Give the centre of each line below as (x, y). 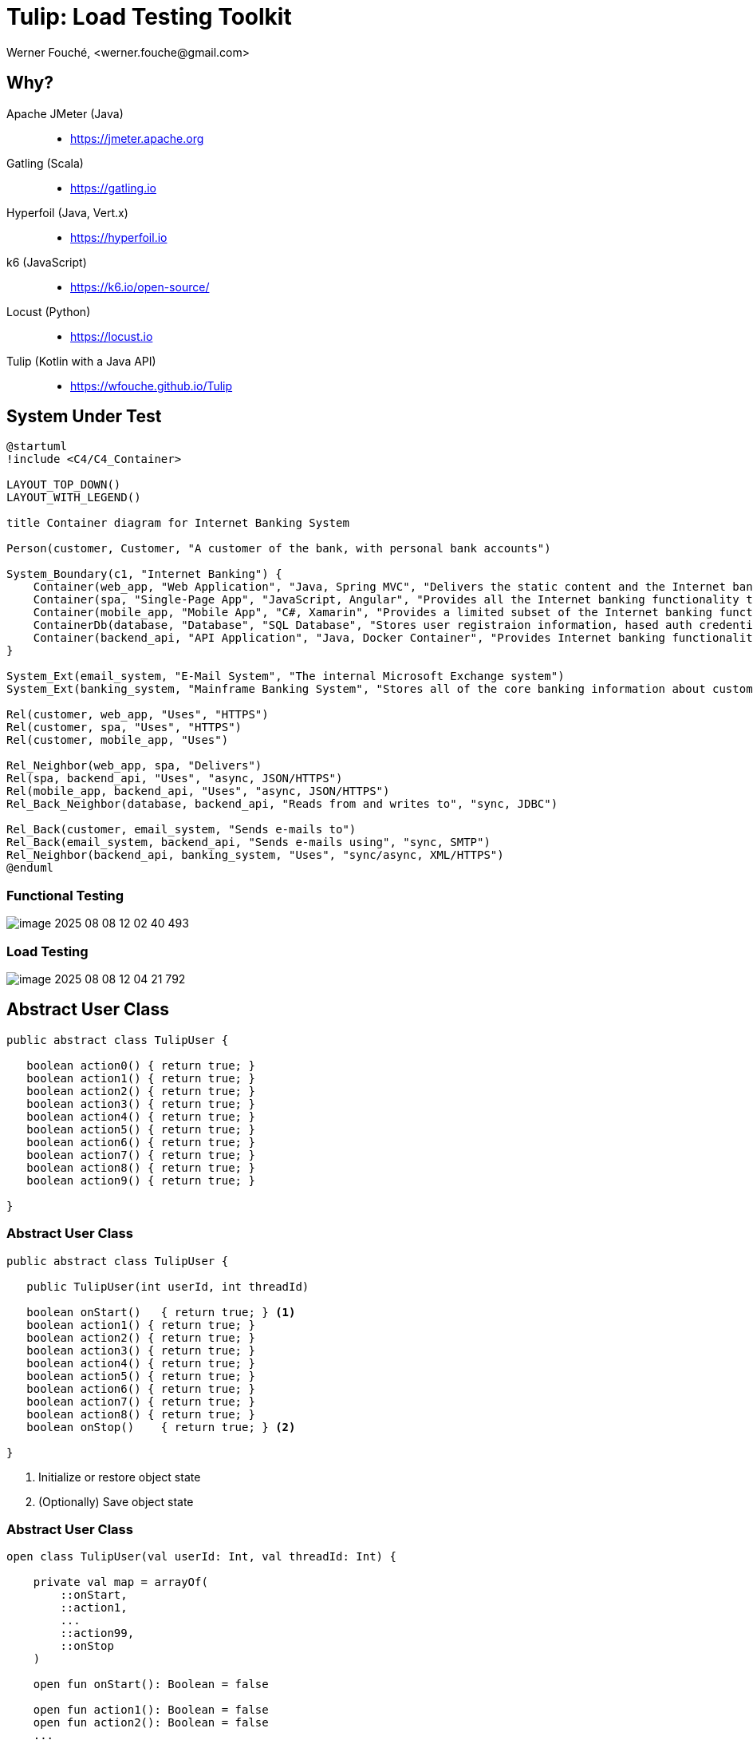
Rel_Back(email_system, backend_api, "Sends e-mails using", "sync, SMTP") (248, 842)
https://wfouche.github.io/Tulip (152, 386)
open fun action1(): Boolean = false (151, 1710)
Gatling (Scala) (45, 163)
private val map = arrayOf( (120, 1582)
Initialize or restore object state (120, 1477)
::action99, (97, 1633)
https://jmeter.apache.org (137, 138)
